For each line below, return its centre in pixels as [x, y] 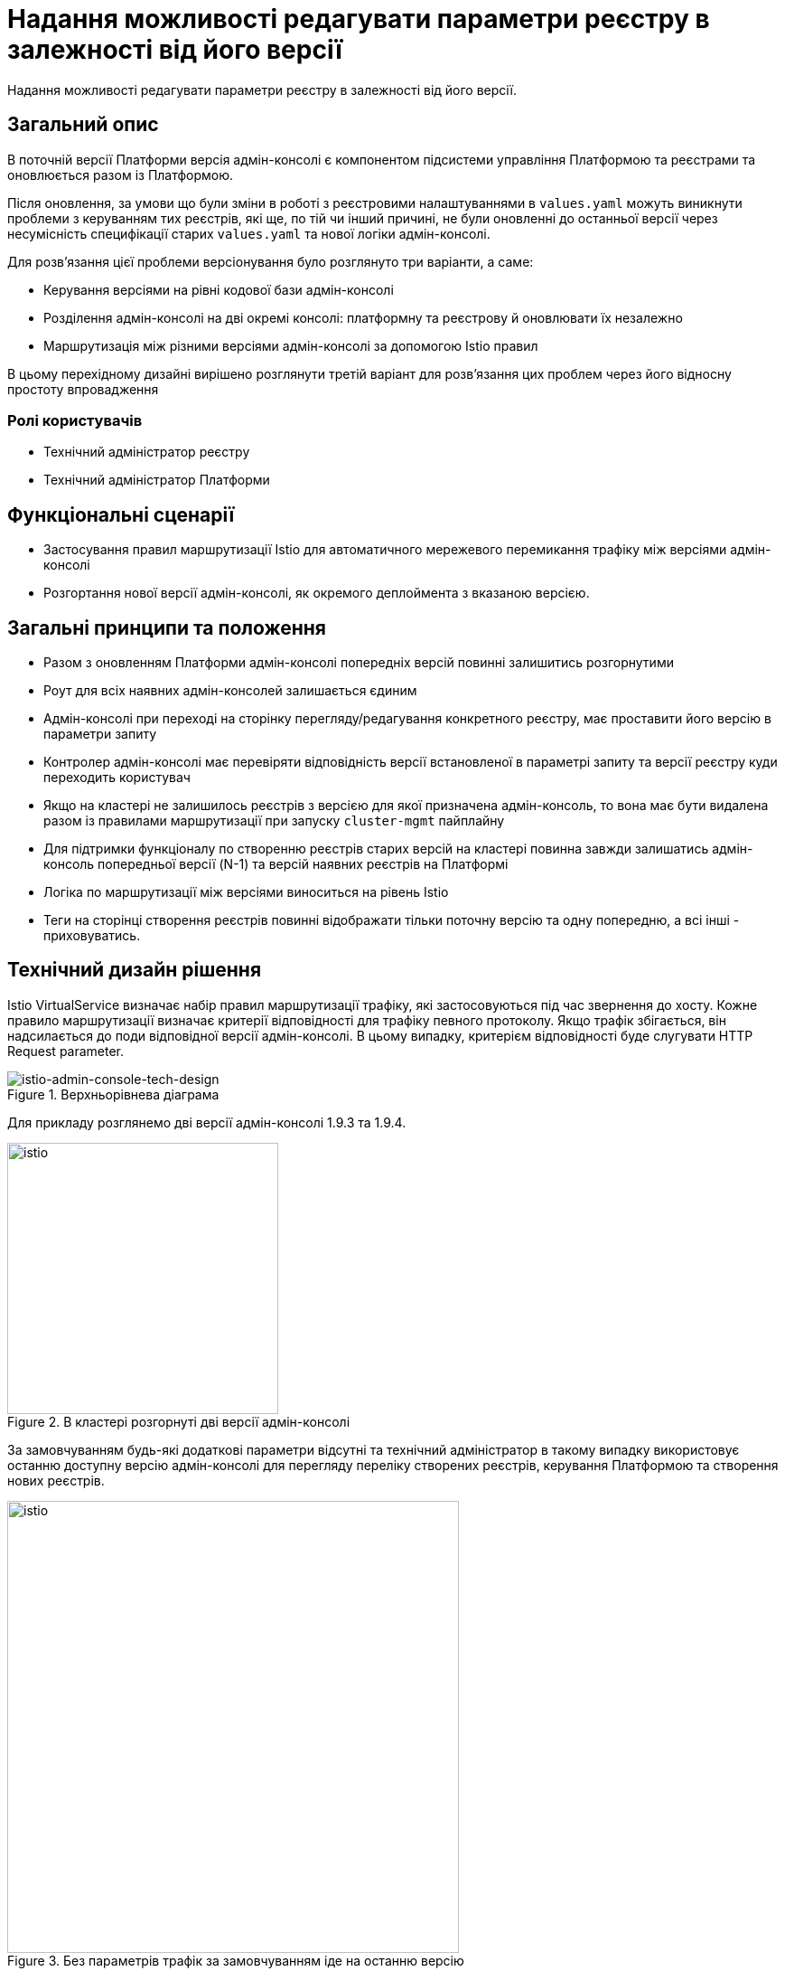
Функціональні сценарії [121, 514]
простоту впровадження [83, 389]
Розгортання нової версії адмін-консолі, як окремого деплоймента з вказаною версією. [317, 593]
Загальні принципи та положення [167, 627]
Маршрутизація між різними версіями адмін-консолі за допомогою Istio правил [291, 345]
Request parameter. [66, 1051]
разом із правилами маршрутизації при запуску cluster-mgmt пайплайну [274, 821]
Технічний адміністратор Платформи [157, 480]
